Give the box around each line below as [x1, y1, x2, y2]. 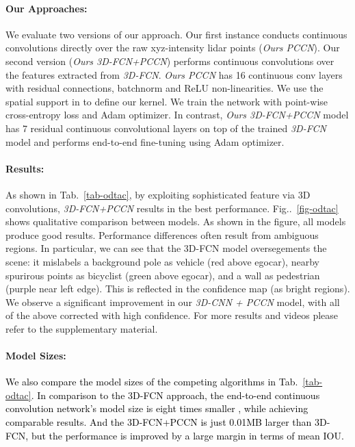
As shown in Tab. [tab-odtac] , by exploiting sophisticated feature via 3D [5, 187, 311, 201]
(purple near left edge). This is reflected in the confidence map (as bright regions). [5, 281, 350, 296]
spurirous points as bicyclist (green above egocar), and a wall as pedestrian [5, 268, 320, 282]
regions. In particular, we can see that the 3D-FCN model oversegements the [5, 241, 327, 255]
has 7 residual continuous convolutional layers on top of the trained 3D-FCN [5, 120, 326, 135]
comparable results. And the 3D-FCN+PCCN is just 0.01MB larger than [5, 415, 312, 429]
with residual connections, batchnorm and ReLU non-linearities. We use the [5, 81, 324, 95]
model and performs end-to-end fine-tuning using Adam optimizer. [5, 134, 285, 149]
